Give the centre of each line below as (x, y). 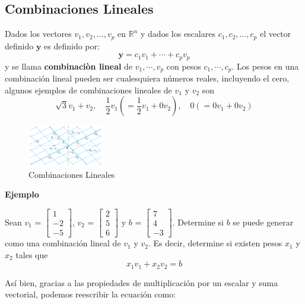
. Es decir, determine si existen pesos (215, 243)
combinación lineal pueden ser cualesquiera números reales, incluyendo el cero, (147, 78)
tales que (32, 254)
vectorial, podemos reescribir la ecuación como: (90, 294)
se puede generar (263, 222)
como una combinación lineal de (63, 243)
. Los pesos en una (265, 66)
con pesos (184, 66)
